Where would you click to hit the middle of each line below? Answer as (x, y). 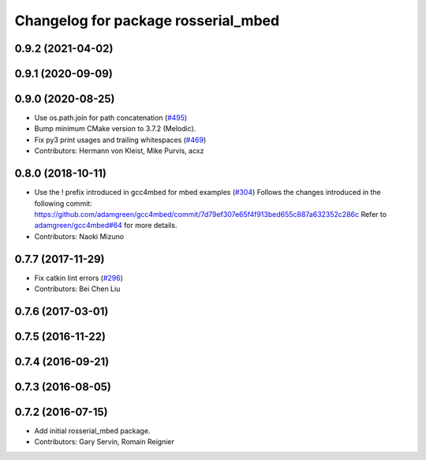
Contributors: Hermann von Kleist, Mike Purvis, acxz (119, 151)
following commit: (63, 203)
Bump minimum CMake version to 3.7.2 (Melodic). (115, 129)
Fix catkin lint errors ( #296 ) (79, 278)
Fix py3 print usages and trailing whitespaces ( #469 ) (120, 140)
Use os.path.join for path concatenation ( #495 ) (111, 118)
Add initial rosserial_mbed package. (92, 431)
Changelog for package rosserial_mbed (147, 21)
